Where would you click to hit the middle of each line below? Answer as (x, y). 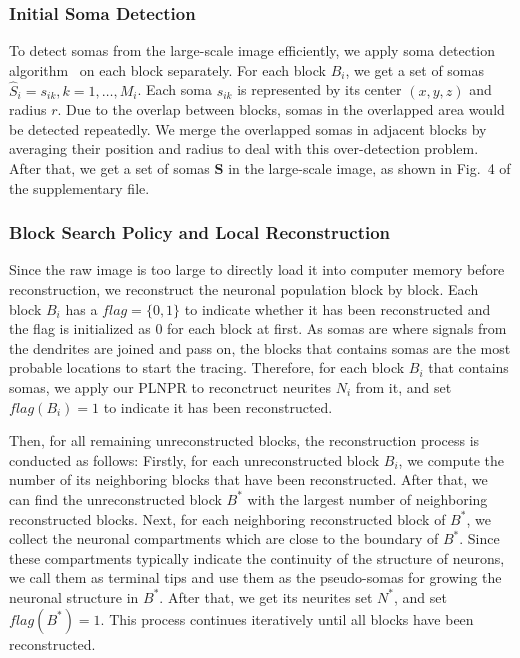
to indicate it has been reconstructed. (218, 406)
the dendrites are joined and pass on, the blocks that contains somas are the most (260, 347)
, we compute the (451, 459)
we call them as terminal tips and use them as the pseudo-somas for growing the (255, 577)
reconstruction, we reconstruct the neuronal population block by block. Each (244, 289)
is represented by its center (319, 89)
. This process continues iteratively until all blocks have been (287, 618)
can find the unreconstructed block (115, 498)
